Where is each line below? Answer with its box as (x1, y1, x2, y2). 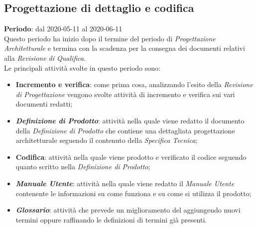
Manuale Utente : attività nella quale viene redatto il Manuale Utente (15, 178, 235, 188)
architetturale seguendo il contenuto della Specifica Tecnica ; (15, 135, 198, 145)
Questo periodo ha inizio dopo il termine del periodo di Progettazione (4, 33, 216, 43)
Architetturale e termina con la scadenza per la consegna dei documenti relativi (4, 43, 245, 53)
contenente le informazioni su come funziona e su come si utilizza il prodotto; (15, 188, 252, 198)
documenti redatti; (15, 99, 73, 109)
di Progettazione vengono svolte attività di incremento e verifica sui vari (15, 89, 235, 99)
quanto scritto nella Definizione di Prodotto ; (15, 161, 150, 172)
